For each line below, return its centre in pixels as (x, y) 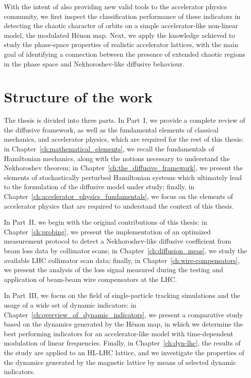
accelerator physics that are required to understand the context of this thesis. (119, 205)
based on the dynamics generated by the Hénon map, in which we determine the (124, 324)
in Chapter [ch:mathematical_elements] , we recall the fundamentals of (109, 149)
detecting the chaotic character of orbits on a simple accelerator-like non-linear (121, 25)
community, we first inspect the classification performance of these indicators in (122, 16)
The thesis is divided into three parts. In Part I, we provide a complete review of (125, 120)
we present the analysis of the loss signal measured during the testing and (114, 270)
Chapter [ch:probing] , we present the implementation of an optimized (108, 231)
